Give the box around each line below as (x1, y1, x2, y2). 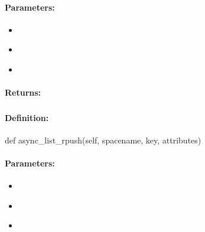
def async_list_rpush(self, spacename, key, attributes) (5, 133, 201, 146)
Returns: (5, 86, 41, 99)
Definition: (5, 111, 49, 123)
